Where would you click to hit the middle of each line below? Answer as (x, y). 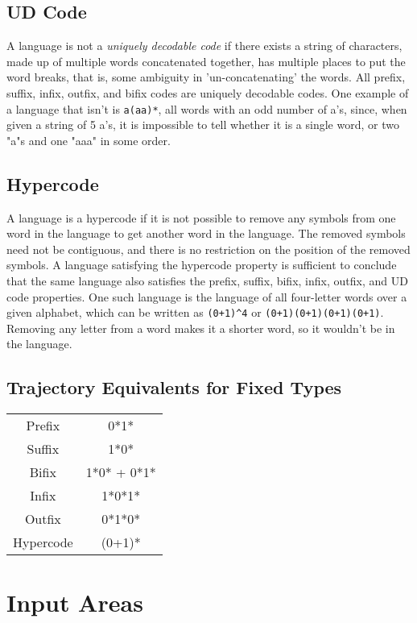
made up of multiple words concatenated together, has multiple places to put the (206, 61)
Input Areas (75, 602)
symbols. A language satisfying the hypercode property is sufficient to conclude (202, 265)
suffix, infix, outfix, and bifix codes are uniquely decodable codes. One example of (208, 92)
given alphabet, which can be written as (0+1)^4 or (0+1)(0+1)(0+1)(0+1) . (195, 312)
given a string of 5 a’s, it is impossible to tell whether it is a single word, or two (203, 125)
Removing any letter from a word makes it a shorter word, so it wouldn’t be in (201, 328)
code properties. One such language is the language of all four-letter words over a (207, 296)
